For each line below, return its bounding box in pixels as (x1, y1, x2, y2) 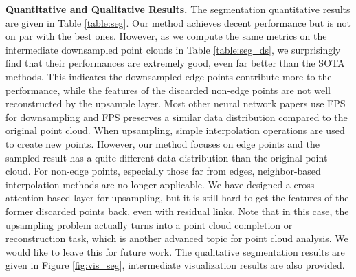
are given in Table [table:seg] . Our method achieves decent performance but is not (5, 15, 351, 30)
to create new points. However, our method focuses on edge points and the (5, 136, 320, 151)
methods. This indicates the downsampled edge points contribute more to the (5, 69, 332, 83)
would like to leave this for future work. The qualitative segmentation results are (5, 244, 345, 258)
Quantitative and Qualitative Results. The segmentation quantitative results (5, 2, 351, 16)
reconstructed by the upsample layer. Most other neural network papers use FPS (5, 96, 346, 111)
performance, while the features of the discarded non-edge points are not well (5, 82, 331, 97)
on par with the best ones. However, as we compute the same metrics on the (5, 29, 327, 43)
